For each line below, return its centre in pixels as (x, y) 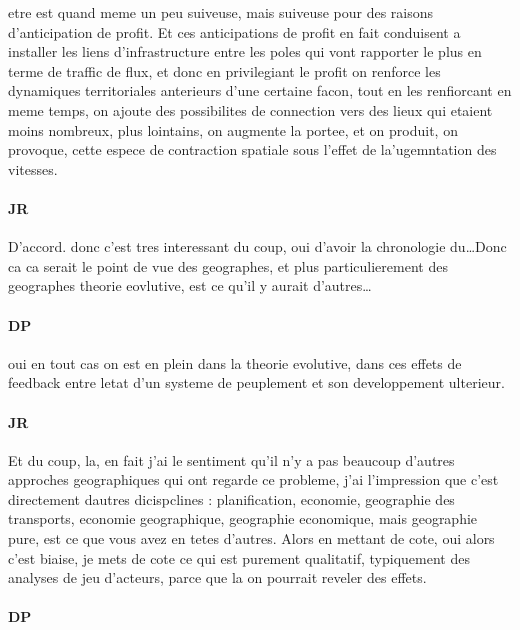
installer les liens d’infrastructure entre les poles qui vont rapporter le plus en (245, 51)
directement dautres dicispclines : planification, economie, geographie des (231, 498)
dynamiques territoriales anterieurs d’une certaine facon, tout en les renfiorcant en (260, 90)
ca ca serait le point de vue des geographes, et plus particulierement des (228, 265)
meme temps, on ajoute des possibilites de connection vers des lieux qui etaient (250, 109)
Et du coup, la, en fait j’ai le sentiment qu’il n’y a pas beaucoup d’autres (231, 459)
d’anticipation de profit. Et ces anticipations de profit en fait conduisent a (234, 31)
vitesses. (33, 168)
